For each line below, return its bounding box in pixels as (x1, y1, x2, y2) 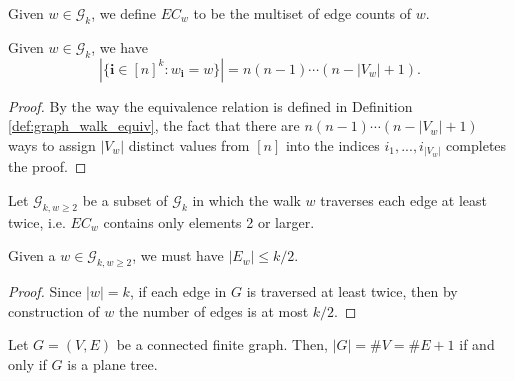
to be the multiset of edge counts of (193, 3, 412, 23)
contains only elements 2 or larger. (103, 211, 315, 232)
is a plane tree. (67, 353, 158, 374)
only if (8, 353, 47, 374)
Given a (8, 245, 56, 266)
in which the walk (192, 189, 301, 210)
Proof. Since (8, 281, 82, 302)
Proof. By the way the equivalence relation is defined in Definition (8, 95, 413, 116)
